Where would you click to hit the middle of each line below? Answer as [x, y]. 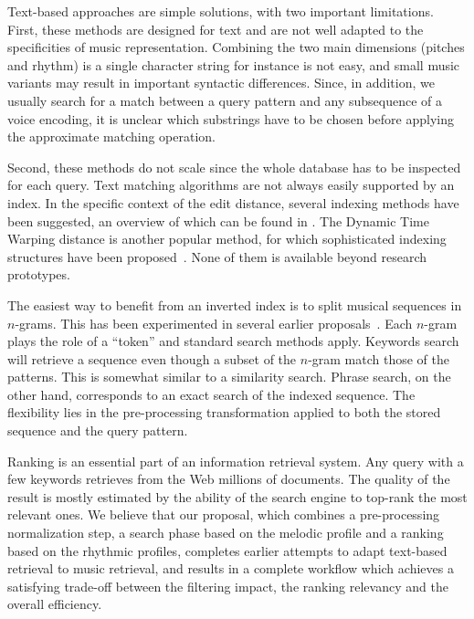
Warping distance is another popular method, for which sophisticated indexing [227, 239]
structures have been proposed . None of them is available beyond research [217, 256]
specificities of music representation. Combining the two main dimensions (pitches [236, 47]
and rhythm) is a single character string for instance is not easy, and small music [234, 64]
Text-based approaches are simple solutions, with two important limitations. [221, 11]
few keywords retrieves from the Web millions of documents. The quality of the [229, 479]
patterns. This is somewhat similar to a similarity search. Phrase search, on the [229, 377]
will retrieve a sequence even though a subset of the [152, 358]
